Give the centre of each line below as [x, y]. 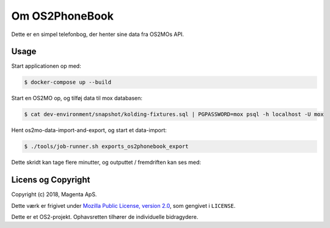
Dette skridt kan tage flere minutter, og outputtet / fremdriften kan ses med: [106, 163]
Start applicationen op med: [46, 66]
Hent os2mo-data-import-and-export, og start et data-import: [89, 130]
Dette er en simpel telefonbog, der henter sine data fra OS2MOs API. [98, 34]
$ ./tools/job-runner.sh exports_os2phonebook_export [106, 146]
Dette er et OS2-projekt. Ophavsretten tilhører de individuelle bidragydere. [105, 217]
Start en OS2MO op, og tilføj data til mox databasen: [77, 98]
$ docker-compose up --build [68, 82]
